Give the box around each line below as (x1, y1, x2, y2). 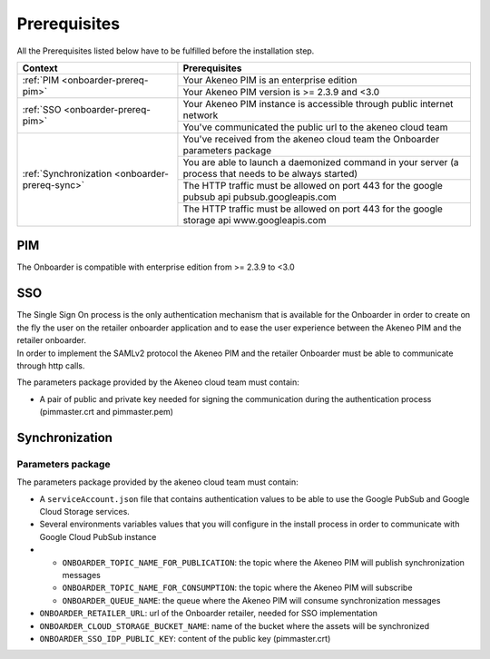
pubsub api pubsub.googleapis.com (182, 191, 338, 203)
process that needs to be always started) (182, 167, 358, 180)
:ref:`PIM (22, 74, 60, 86)
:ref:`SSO (22, 103, 62, 116)
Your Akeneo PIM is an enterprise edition (182, 74, 358, 86)
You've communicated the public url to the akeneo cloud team (182, 121, 448, 133)
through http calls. (16, 359, 85, 371)
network (182, 109, 219, 122)
